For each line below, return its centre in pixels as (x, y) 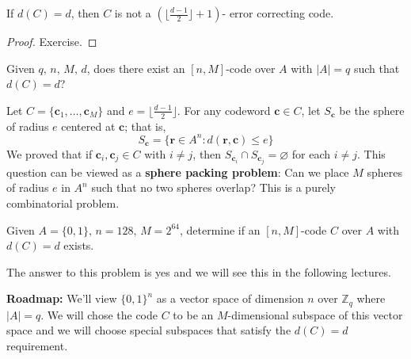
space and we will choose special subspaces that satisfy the (149, 330)
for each (311, 153)
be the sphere (372, 110)
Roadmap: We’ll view (62, 298)
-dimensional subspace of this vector (315, 314)
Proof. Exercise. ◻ (52, 41)
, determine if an (220, 229)
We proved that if (49, 153)
